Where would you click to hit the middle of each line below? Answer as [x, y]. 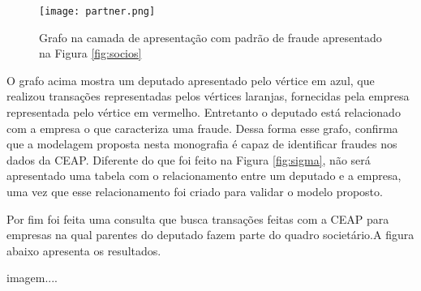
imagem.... [32, 278]
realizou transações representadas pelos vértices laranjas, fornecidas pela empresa [208, 96]
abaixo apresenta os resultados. [84, 250]
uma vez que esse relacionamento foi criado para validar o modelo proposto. [195, 191]
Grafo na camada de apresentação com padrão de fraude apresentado [210, 37]
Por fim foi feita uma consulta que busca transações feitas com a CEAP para [198, 218]
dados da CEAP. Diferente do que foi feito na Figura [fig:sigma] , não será [189, 159]
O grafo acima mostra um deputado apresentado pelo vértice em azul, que [191, 80]
